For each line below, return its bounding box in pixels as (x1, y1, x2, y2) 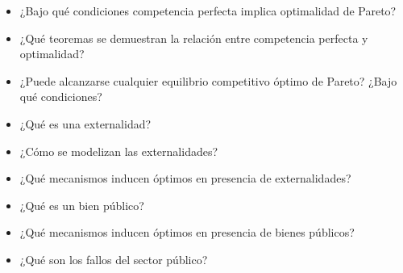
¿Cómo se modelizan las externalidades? (19, 142, 218, 159)
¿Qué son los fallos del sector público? (19, 250, 208, 267)
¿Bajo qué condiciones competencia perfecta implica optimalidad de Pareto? (19, 2, 397, 19)
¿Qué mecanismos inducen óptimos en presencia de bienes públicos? (19, 224, 355, 241)
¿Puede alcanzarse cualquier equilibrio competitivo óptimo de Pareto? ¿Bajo (19, 72, 397, 89)
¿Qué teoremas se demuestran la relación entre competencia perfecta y (19, 29, 368, 46)
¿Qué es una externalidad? (19, 115, 152, 132)
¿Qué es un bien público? (19, 196, 144, 213)
